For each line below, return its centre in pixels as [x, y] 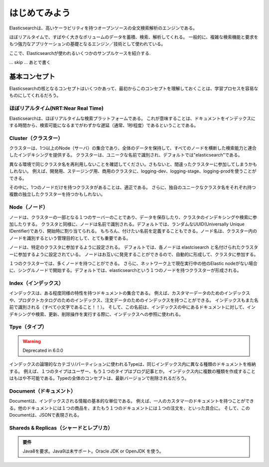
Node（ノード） [29, 207]
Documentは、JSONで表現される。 [46, 415]
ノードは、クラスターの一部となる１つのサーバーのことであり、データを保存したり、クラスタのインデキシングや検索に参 [133, 217]
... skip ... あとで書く [30, 62]
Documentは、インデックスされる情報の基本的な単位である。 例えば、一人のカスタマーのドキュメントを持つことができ [132, 401]
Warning [32, 341]
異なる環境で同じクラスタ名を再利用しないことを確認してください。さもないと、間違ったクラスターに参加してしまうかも [133, 164]
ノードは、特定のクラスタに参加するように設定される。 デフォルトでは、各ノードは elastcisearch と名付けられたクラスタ [134, 247]
